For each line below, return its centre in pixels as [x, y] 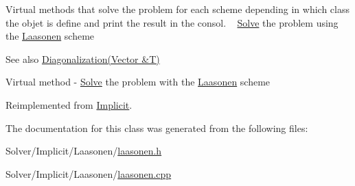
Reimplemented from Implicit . [69, 104]
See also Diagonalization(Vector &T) [83, 58]
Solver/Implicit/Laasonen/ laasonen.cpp [89, 173]
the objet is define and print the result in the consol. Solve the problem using [172, 22]
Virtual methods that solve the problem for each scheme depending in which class [177, 9]
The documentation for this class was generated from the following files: [157, 128]
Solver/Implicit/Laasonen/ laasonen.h [84, 151]
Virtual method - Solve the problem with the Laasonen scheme [138, 82]
